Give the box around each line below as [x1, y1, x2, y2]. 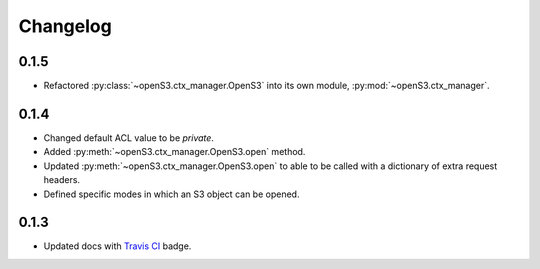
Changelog [18, 15, 112, 37]
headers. [43, 174, 80, 186]
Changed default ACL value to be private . [43, 131, 215, 144]
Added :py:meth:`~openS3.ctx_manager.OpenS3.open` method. [43, 146, 306, 158]
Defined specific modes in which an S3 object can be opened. [43, 188, 300, 200]
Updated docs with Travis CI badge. [43, 240, 192, 252]
